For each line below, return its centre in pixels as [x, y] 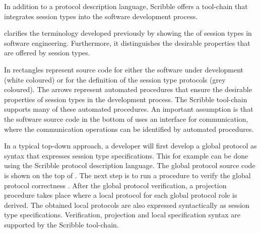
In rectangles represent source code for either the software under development [124, 69]
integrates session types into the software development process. [101, 16]
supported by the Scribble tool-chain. [61, 224]
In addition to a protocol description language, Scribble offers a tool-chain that [126, 6]
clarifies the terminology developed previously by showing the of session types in [128, 33]
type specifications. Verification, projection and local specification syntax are [122, 215]
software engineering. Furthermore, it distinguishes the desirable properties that [127, 43]
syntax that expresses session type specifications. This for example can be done [126, 155]
